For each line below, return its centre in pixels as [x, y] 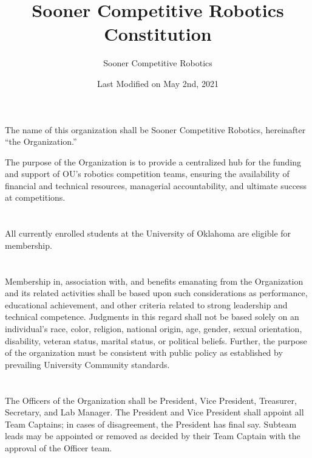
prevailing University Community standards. [87, 364]
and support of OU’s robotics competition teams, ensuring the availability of [147, 174]
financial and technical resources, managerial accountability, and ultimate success [156, 185]
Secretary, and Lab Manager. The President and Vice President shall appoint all [154, 412]
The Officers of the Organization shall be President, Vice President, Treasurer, [151, 400]
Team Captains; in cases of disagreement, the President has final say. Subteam [151, 424]
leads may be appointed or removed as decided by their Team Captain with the [153, 436]
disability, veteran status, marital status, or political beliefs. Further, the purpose [156, 340]
